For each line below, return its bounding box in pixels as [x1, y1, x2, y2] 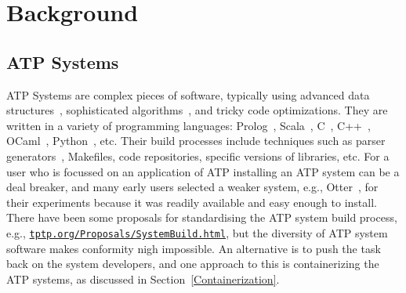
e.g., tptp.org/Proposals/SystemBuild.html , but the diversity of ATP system [6, 224, 388, 241]
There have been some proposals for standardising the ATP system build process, [6, 209, 397, 226]
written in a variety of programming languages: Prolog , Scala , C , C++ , [6, 117, 371, 133]
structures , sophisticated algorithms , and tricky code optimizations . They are [6, 102, 388, 118]
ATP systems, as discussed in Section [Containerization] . [6, 270, 280, 287]
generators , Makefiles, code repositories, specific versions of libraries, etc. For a [6, 147, 390, 164]
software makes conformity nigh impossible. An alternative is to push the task [6, 240, 381, 256]
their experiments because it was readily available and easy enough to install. [6, 194, 377, 210]
